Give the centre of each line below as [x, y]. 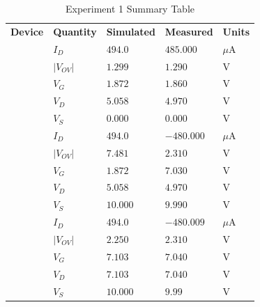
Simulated [131, 31]
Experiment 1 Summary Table [130, 8]
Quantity [75, 31]
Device [27, 31]
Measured [189, 31]
